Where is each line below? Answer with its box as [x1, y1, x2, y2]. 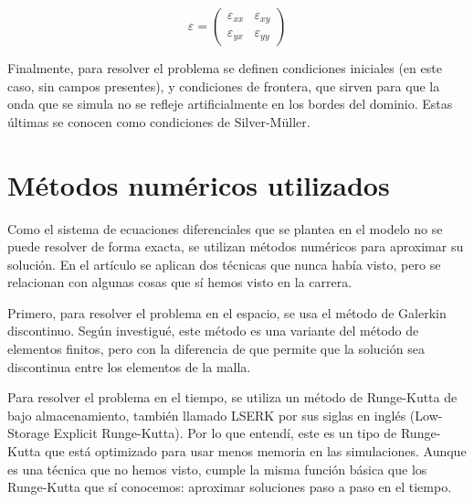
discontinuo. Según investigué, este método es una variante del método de [7, 321, 419, 340]
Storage [7, 423, 49, 443]
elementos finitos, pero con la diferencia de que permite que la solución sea [7, 339, 425, 358]
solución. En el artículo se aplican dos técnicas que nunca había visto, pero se [7, 254, 441, 273]
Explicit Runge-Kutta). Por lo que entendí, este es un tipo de [53, 423, 397, 443]
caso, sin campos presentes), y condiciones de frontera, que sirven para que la [7, 76, 440, 95]
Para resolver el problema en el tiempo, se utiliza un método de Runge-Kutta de [7, 388, 458, 407]
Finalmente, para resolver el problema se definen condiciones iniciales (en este [7, 59, 442, 77]
